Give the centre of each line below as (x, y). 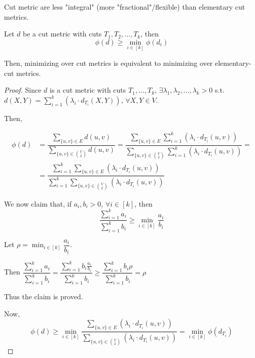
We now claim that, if (38, 203)
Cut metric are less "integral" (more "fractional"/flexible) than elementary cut (125, 7)
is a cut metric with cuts (88, 90)
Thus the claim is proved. (44, 296)
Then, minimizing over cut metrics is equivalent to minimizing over (108, 63)
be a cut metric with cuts (62, 34)
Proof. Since (23, 90)
